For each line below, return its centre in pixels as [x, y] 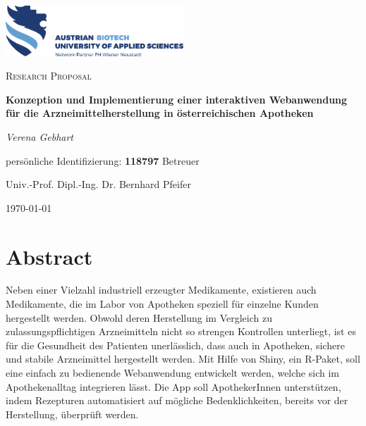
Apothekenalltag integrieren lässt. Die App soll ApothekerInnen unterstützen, [173, 386]
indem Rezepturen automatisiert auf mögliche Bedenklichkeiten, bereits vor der [177, 400]
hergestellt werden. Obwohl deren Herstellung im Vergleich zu [139, 317]
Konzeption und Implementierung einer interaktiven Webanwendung [177, 99]
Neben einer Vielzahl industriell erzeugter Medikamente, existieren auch [161, 290]
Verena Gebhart [40, 136]
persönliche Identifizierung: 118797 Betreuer [103, 160]
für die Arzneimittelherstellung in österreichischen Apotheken [160, 113]
